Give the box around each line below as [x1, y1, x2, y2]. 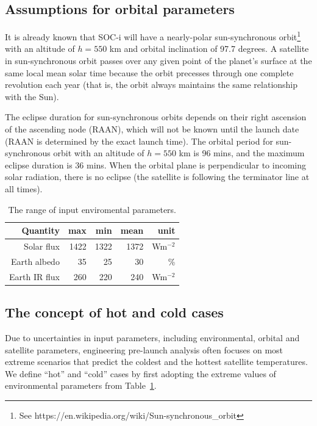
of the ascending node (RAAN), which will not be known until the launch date [5, 123, 299, 135]
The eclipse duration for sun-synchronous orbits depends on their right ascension [5, 110, 307, 123]
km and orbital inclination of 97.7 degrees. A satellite [109, 42, 309, 55]
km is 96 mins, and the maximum [179, 146, 305, 159]
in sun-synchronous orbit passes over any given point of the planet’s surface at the [5, 54, 312, 67]
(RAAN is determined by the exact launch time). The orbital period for [5, 134, 273, 147]
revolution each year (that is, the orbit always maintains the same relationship [5, 78, 298, 91]
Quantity [21, 224, 60, 237]
